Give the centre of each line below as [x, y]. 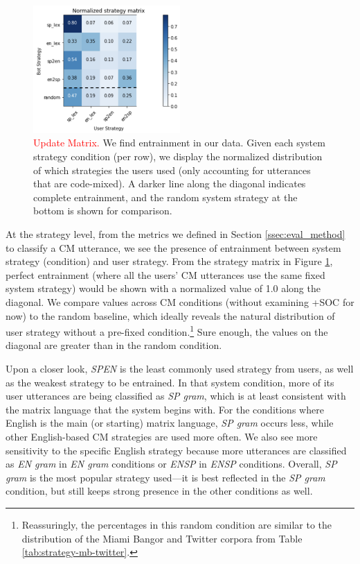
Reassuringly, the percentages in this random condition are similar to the [177, 524]
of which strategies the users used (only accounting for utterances [172, 170]
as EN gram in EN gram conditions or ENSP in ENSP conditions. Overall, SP [171, 464]
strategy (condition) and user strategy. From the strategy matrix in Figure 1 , [169, 261]
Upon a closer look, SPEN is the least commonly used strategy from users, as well [180, 369]
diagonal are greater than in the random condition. [114, 345]
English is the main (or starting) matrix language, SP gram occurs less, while [170, 423]
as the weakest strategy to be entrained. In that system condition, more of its [170, 382]
